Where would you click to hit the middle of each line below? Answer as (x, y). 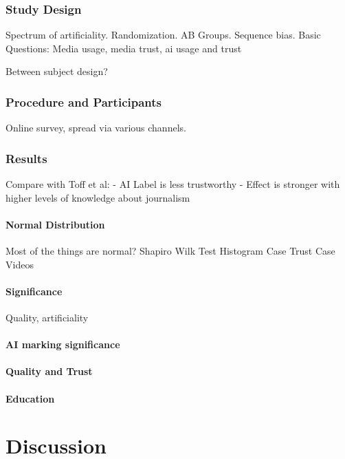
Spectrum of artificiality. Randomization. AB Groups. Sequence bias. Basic (163, 35)
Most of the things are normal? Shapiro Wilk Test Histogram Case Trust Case (170, 251)
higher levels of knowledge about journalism (98, 197)
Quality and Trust (49, 371)
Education (30, 398)
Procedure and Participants (84, 102)
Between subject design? (57, 71)
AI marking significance (63, 344)
